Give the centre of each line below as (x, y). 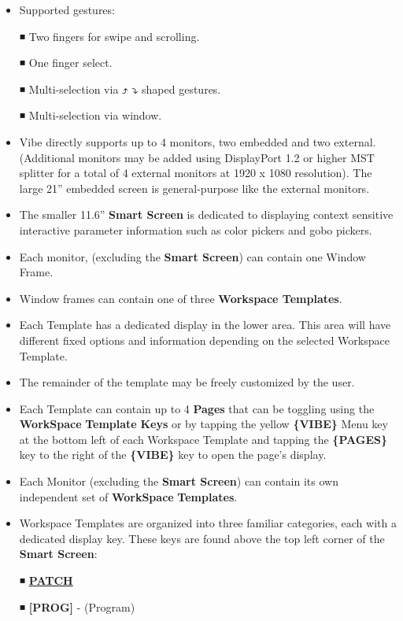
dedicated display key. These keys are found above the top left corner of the (202, 538)
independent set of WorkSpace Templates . (128, 496)
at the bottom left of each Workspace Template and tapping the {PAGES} (203, 439)
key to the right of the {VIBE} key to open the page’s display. (173, 455)
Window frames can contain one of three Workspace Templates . (181, 298)
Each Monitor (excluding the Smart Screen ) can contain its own (179, 481)
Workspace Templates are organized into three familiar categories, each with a (208, 523)
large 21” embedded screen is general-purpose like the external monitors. (194, 188)
